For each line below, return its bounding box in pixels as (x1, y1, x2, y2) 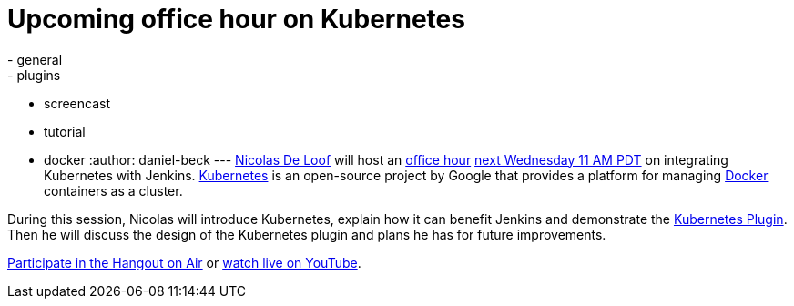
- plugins (7, 66, 61, 83)
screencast (44, 95, 110, 111)
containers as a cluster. (44, 182, 183, 199)
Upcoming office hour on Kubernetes (7, 4, 465, 35)
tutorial (44, 123, 86, 139)
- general (7, 51, 63, 67)
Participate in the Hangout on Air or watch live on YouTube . (7, 254, 361, 270)
